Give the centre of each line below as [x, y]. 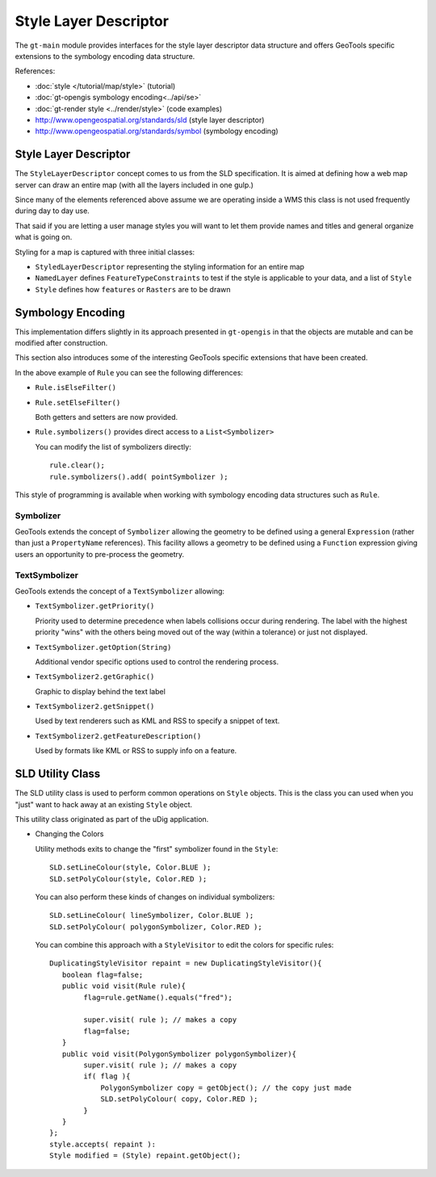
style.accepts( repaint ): [103, 1144]
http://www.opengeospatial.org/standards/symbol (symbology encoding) [157, 131]
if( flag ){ [107, 1076]
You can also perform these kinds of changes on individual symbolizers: [155, 897]
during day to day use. [52, 211]
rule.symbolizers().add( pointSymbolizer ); [139, 477]
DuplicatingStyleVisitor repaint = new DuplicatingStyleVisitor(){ [186, 963]
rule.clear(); [77, 465]
